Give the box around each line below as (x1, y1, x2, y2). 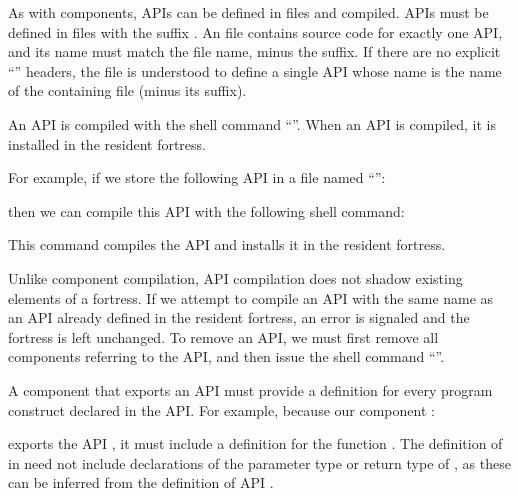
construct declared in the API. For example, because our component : (8, 399, 435, 420)
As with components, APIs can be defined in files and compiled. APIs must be (8, 2, 489, 22)
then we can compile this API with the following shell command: (8, 200, 405, 221)
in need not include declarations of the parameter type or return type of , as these (8, 452, 511, 473)
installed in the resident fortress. (8, 133, 206, 154)
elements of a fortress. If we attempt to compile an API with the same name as (8, 287, 494, 308)
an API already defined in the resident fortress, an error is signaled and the (8, 307, 470, 328)
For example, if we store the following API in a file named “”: (8, 167, 386, 188)
